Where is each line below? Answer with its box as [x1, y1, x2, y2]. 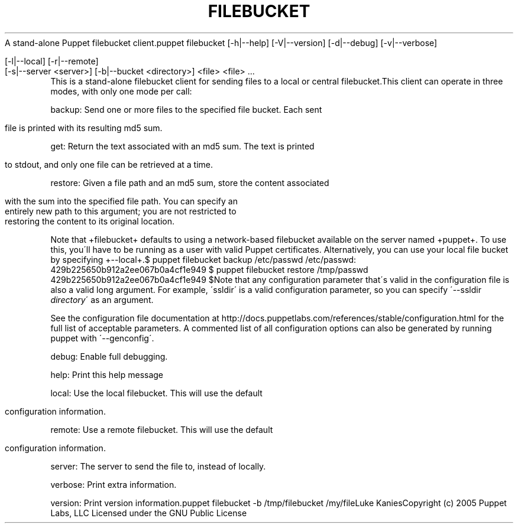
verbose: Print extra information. [50, 479, 177, 490]
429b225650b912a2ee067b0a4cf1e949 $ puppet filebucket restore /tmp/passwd [50, 264, 368, 275]
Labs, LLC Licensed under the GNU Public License [50, 507, 247, 518]
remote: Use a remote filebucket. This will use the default [50, 424, 273, 435]
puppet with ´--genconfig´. [50, 333, 154, 343]
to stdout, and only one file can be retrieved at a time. [5, 159, 213, 170]
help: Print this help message [50, 369, 164, 380]
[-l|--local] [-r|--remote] [5, 56, 99, 66]
